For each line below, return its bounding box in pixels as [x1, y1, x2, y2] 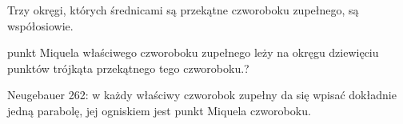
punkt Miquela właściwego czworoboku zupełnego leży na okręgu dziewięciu [7, 44, 379, 61]
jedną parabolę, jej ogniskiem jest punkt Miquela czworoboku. [7, 102, 311, 118]
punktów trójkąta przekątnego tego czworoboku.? [7, 59, 249, 76]
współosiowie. [7, 17, 74, 34]
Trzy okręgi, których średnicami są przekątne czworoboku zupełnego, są [7, 2, 359, 18]
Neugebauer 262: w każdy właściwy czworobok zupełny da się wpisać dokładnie [7, 86, 397, 103]
